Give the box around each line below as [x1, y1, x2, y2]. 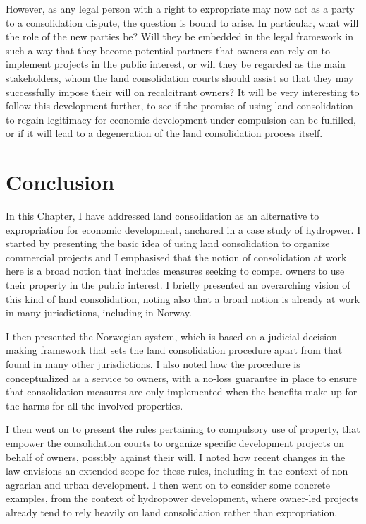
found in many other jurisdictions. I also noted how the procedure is [6, 357, 300, 371]
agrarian [6, 477, 42, 492]
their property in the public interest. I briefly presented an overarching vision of [6, 278, 350, 292]
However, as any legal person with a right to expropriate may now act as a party [6, 1, 355, 16]
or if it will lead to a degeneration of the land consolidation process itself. [6, 126, 323, 141]
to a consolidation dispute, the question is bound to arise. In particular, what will [6, 15, 359, 30]
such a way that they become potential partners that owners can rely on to [6, 42, 331, 57]
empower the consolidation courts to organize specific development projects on [6, 435, 344, 450]
